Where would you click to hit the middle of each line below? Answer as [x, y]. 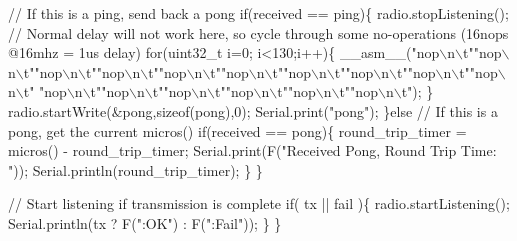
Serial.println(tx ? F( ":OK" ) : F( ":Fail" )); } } [145, 222]
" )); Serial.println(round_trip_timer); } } [135, 169]
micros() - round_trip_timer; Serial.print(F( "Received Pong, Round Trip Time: [252, 150]
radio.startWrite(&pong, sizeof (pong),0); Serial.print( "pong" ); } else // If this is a [253, 110]
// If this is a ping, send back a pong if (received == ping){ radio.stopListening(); [258, 13]
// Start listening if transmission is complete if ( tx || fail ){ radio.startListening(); [259, 203]
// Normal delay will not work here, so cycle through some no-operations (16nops [258, 32]
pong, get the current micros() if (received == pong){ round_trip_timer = [237, 130]
